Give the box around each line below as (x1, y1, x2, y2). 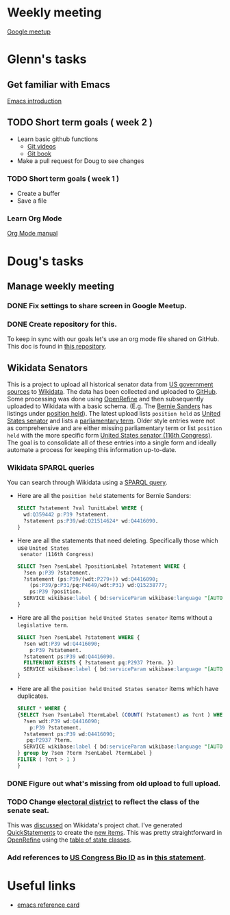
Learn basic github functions (16, 135, 99, 143)
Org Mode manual (7, 229, 58, 238)
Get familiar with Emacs (7, 79, 111, 90)
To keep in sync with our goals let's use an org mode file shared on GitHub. (7, 335, 220, 343)
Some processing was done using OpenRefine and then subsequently (7, 394, 204, 403)
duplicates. (16, 692, 49, 700)
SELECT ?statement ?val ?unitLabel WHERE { (16, 505, 144, 512)
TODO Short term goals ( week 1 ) (7, 173, 120, 183)
